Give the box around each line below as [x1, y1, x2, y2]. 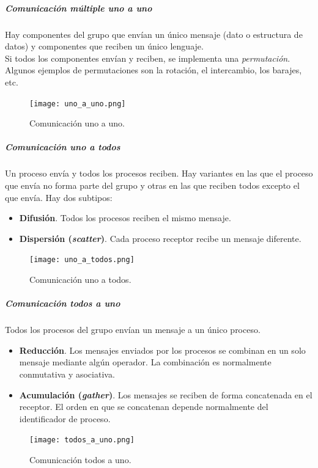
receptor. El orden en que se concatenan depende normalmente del [19, 400, 268, 413]
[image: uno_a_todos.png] [29, 255, 135, 265]
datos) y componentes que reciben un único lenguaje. [5, 40, 204, 53]
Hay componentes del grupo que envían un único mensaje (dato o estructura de [5, 27, 303, 40]
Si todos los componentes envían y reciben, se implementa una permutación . [5, 51, 290, 64]
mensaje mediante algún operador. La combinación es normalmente [19, 356, 272, 368]
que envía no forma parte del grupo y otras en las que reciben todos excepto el [5, 178, 300, 191]
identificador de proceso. [19, 412, 111, 425]
